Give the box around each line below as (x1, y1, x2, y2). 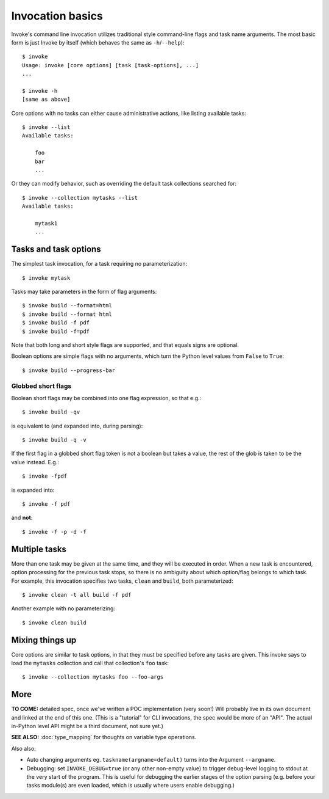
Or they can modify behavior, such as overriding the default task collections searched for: (11, 180, 237, 188)
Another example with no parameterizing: (11, 605, 116, 612)
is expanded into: (11, 486, 55, 494)
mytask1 (34, 220, 58, 227)
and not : (11, 514, 33, 522)
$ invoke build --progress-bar (22, 367, 116, 374)
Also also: (11, 745, 36, 752)
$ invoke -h (22, 87, 58, 94)
